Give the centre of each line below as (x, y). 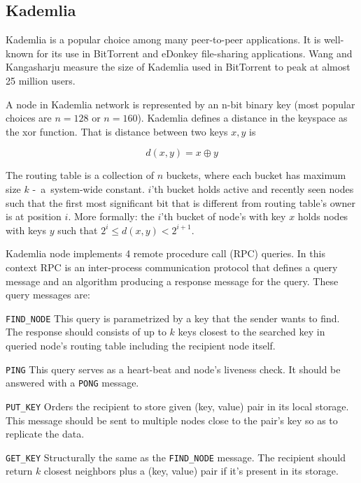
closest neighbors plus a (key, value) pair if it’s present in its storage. (191, 471)
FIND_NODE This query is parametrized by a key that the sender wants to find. (173, 318)
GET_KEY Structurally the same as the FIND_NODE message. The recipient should (176, 457)
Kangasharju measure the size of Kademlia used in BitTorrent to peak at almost (178, 67)
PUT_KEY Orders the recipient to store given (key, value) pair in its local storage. (177, 406)
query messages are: (48, 295)
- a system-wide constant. (89, 188)
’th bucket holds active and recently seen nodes (253, 188)
